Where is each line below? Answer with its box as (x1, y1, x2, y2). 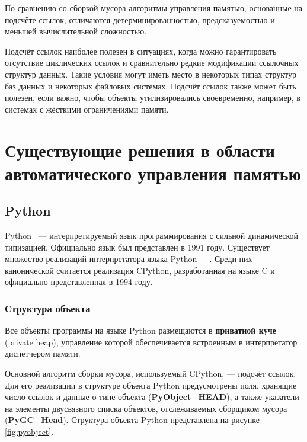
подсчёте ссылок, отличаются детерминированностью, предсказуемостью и (5, 13, 275, 25)
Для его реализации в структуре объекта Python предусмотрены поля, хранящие (5, 379, 297, 391)
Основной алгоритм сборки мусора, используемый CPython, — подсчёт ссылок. (5, 367, 296, 380)
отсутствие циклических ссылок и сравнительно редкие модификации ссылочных (5, 56, 299, 69)
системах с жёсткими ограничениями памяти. (5, 103, 169, 115)
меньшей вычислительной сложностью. (5, 25, 147, 37)
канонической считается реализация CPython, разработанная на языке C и (5, 264, 275, 276)
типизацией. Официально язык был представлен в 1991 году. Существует (5, 241, 270, 253)
